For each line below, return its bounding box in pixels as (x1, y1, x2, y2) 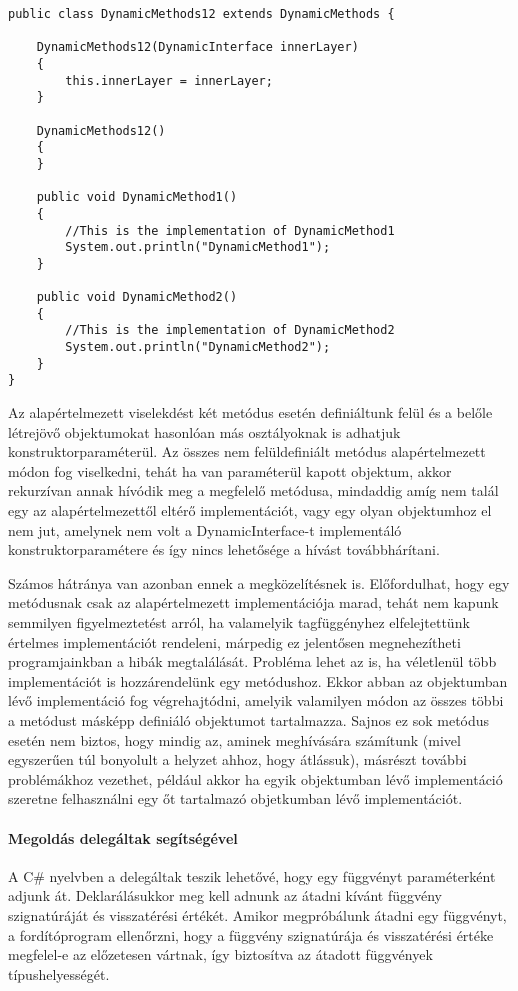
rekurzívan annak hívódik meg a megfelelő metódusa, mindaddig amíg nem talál (8, 480, 499, 501)
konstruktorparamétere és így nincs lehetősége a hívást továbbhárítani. (8, 539, 440, 560)
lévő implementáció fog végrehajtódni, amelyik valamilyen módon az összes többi (8, 690, 504, 711)
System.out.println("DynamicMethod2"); (65, 340, 331, 355)
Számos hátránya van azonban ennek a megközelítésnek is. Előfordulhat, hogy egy (8, 572, 510, 593)
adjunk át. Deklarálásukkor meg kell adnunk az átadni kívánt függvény (8, 885, 443, 906)
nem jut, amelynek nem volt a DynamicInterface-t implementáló (8, 519, 402, 540)
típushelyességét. (8, 963, 110, 984)
